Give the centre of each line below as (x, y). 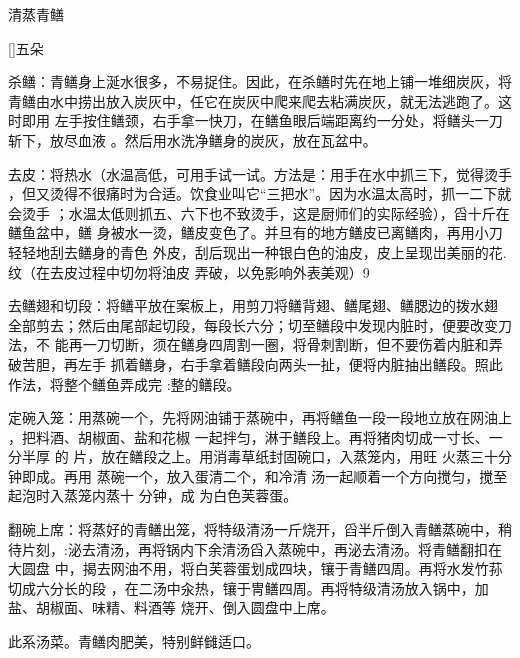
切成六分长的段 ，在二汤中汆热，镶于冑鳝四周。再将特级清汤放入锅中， (241, 587)
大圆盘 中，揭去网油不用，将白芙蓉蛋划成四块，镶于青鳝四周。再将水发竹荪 (255, 568)
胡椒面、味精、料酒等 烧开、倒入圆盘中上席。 (185, 607)
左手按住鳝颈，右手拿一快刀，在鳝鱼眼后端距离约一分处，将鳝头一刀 (278, 120)
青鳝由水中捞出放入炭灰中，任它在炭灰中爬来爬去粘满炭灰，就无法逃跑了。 (253, 100)
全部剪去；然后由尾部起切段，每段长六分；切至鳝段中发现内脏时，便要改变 (253, 324)
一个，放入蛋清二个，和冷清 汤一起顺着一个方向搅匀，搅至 (316, 475)
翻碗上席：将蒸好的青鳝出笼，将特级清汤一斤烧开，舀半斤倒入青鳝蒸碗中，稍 (260, 529)
